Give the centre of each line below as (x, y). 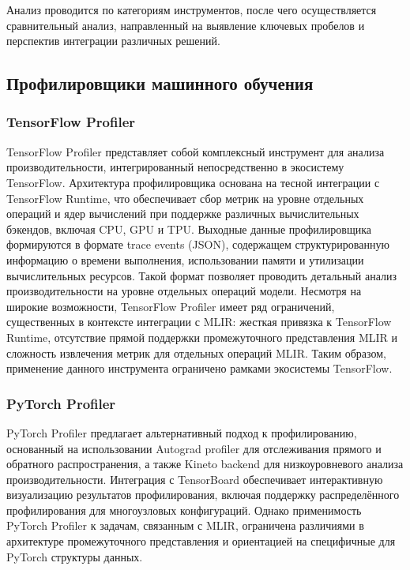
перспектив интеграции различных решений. (113, 41)
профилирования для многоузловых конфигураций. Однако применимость (184, 510)
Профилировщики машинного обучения (160, 83)
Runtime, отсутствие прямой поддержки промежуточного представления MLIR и (202, 337)
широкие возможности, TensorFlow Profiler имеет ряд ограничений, (171, 306)
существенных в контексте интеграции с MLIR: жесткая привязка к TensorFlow (199, 322)
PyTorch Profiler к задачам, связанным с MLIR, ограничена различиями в (185, 525)
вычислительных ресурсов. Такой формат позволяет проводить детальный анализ (201, 275)
